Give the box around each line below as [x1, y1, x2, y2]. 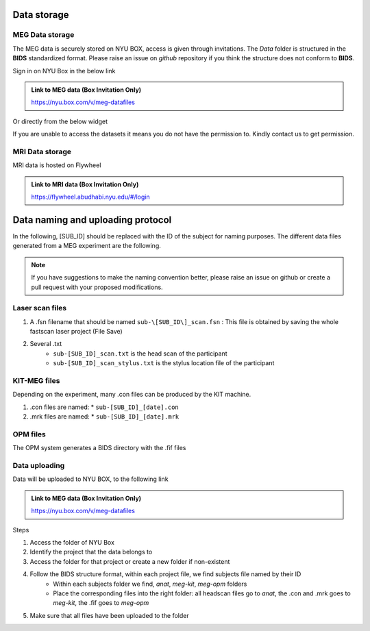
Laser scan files [12, 304, 67, 313]
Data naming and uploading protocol [12, 214, 172, 225]
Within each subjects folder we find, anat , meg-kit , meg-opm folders [53, 580, 247, 588]
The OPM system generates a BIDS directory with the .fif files [12, 444, 186, 452]
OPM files [12, 429, 46, 438]
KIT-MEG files [12, 375, 60, 385]
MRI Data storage [12, 147, 72, 156]
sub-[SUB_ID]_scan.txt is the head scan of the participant [53, 349, 227, 358]
